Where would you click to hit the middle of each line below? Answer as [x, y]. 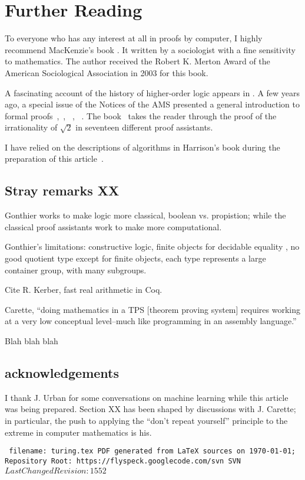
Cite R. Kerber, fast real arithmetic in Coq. [84, 290]
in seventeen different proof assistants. [144, 127]
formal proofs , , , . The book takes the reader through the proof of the [141, 115]
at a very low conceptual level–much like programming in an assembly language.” [151, 321]
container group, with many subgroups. [76, 270]
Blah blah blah [32, 341]
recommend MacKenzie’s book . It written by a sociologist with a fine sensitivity [150, 49]
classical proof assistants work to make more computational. [113, 226]
